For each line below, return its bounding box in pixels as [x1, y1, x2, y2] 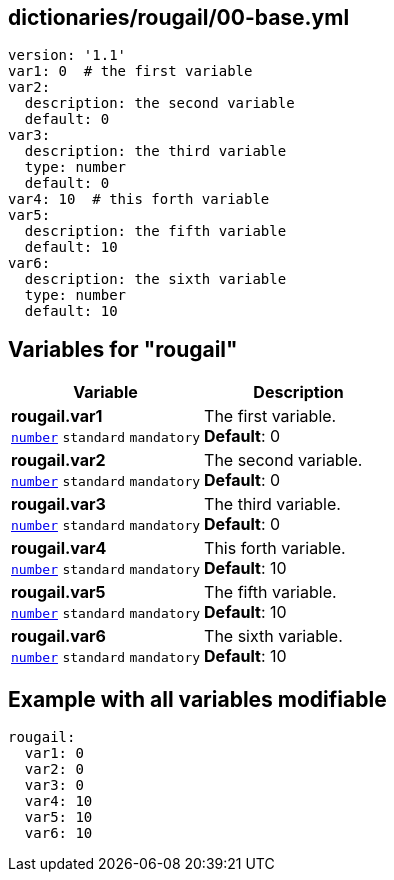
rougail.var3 [11, 494, 106, 515]
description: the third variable [24, 143, 287, 160]
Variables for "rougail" [8, 336, 238, 362]
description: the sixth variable [24, 271, 287, 288]
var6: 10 [24, 825, 93, 842]
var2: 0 [24, 761, 84, 778]
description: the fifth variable [24, 223, 287, 240]
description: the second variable [24, 95, 295, 112]
